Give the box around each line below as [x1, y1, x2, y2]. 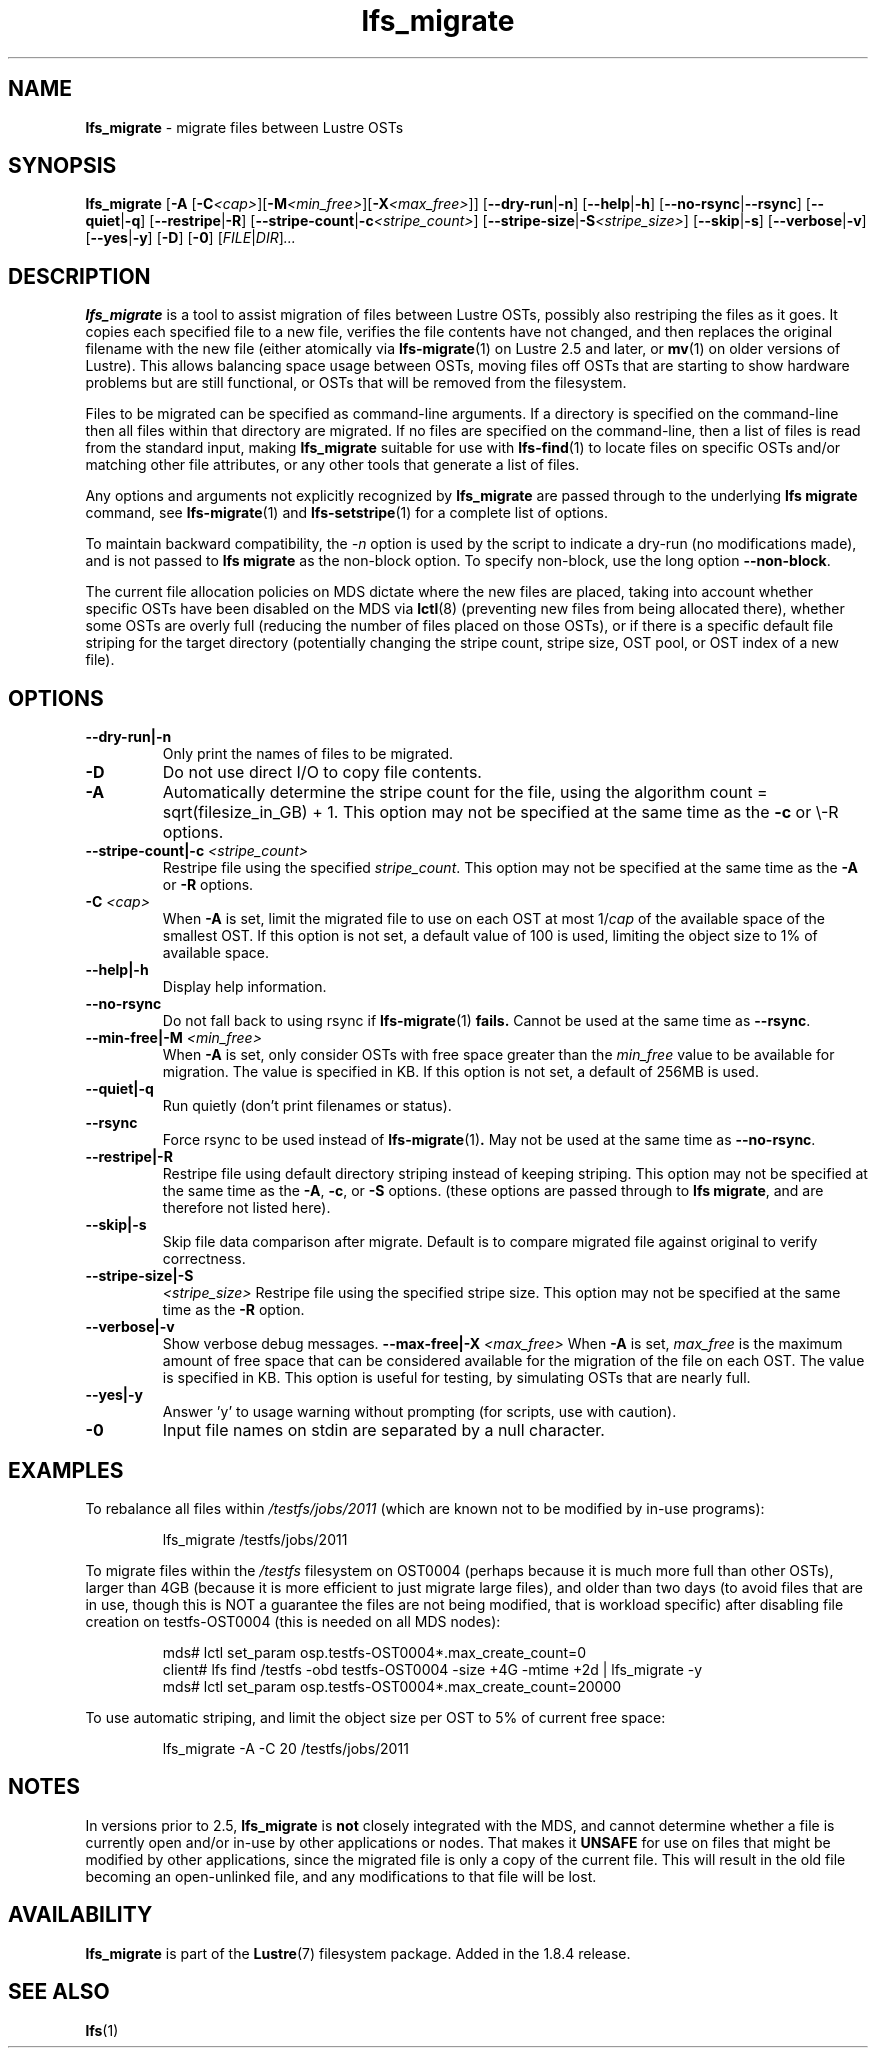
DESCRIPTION [8, 263, 151, 289]
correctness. [162, 1250, 246, 1268]
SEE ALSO [8, 1979, 110, 2005]
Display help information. [162, 978, 327, 996]
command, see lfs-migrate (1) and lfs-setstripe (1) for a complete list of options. [85, 504, 609, 522]
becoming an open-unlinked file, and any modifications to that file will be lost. [85, 1867, 597, 1885]
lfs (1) [85, 2021, 119, 2039]
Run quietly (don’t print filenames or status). [162, 1097, 452, 1115]
